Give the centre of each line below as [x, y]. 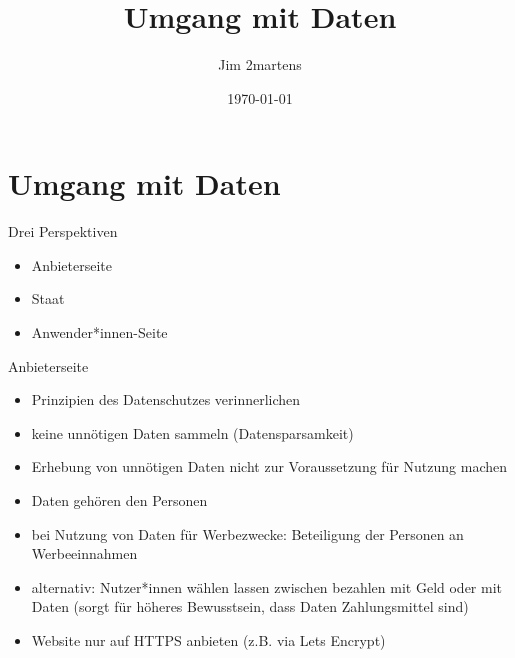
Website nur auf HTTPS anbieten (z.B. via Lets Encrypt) [208, 639]
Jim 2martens [260, 64]
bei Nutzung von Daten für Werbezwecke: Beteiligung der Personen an [247, 533]
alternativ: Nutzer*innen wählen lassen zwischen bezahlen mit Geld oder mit [267, 586]
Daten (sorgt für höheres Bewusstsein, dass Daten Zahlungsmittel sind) [250, 606]
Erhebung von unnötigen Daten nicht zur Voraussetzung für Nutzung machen [269, 466]
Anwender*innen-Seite [99, 332]
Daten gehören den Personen [119, 500]
